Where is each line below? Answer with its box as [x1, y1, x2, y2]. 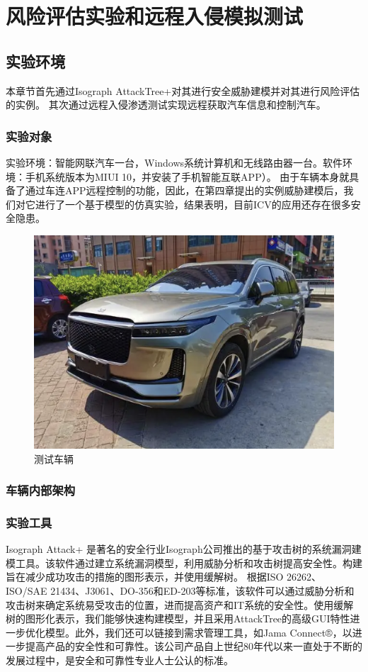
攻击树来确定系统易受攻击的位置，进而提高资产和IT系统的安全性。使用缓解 [6, 597, 354, 612]
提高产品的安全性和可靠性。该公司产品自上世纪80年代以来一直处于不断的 [25, 639, 362, 654]
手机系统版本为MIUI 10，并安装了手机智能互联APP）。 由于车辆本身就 [25, 169, 350, 184]
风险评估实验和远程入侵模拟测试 [6, 1, 304, 30]
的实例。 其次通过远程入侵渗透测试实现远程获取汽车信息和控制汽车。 [6, 97, 326, 112]
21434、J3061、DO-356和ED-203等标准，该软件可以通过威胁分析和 [50, 583, 355, 598]
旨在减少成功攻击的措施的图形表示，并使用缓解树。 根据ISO [6, 569, 284, 584]
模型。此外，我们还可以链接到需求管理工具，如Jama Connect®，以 [45, 625, 352, 639]
